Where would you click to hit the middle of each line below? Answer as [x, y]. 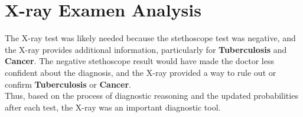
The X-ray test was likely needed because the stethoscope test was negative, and [150, 38]
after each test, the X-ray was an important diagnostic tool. [113, 107]
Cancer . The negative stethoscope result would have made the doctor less [139, 61]
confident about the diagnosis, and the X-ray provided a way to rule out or [141, 72]
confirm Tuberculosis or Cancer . [68, 84]
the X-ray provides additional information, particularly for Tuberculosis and [146, 49]
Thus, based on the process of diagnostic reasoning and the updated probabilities [151, 96]
